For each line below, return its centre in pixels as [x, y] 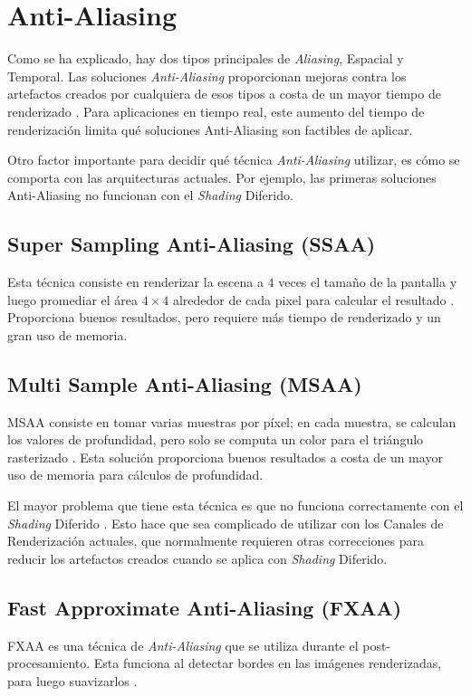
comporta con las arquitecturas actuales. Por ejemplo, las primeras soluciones [222, 177]
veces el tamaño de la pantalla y [368, 282]
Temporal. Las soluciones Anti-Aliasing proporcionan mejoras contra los [207, 76]
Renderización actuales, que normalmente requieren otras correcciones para [216, 541]
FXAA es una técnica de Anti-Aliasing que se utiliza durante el [183, 645]
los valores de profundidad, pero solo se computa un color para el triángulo [216, 439]
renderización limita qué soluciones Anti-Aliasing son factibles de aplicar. [210, 129]
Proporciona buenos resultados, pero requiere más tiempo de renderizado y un [224, 317]
